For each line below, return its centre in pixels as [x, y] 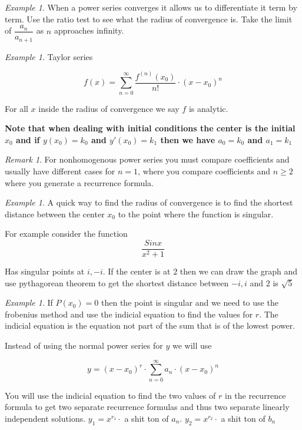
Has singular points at [45, 271]
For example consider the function [66, 234]
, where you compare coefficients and [204, 171]
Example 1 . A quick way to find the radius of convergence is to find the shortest [149, 202]
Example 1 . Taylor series [49, 56]
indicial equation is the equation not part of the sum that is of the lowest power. [150, 325]
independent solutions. [45, 418]
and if [28, 139]
